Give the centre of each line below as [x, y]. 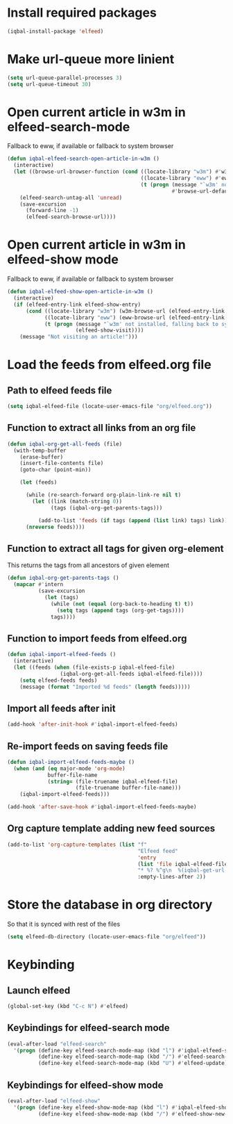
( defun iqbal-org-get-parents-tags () [63, 578]
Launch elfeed [39, 990]
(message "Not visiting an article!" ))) [79, 337]
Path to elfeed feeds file [60, 390]
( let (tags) [61, 597]
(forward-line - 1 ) [52, 211]
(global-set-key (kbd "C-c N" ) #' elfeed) [68, 1006]
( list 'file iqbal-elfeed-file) [184, 864]
